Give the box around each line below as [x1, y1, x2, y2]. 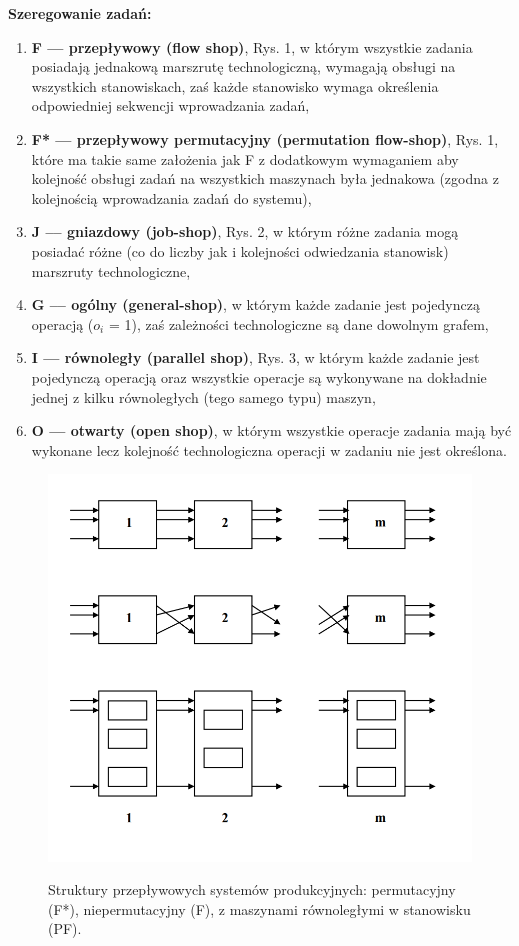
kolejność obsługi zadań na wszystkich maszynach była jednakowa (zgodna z [31, 168, 499, 189]
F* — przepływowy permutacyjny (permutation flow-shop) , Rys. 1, [31, 128, 499, 149]
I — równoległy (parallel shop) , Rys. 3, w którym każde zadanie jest [31, 347, 480, 368]
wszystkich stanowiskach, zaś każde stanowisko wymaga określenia [31, 75, 439, 96]
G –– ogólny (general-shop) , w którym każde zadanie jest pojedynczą [31, 294, 480, 315]
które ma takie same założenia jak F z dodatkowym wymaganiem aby [31, 148, 459, 169]
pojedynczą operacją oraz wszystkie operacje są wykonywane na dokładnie [31, 366, 487, 387]
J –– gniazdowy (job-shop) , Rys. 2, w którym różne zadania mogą [31, 221, 459, 242]
